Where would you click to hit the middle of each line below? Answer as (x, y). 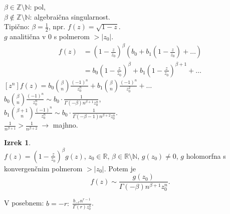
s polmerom (72, 36)
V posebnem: (24, 203)
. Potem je (120, 168)
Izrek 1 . (18, 142)
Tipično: (17, 26)
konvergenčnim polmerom (43, 168)
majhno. (65, 125)
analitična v (28, 36)
